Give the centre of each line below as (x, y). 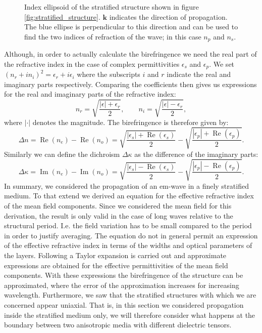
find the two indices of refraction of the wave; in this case (113, 36)
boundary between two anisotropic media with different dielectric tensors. (118, 325)
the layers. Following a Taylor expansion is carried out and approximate (115, 255)
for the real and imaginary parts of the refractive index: (90, 94)
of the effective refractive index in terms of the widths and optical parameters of (128, 245)
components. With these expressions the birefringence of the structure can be (124, 275)
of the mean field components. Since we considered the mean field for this (118, 206)
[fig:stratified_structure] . (62, 16)
